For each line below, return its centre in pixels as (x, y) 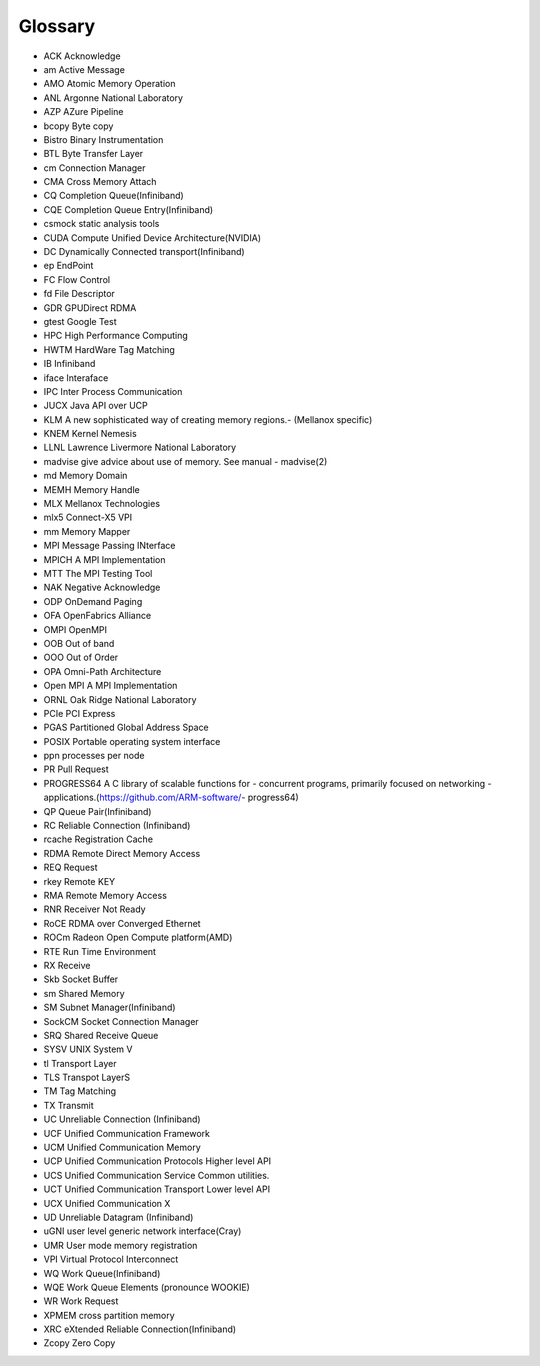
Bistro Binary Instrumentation (103, 139)
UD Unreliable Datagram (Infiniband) (118, 1217)
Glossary (57, 26)
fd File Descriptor (79, 294)
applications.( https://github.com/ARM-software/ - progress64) (171, 797)
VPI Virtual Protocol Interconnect (111, 1259)
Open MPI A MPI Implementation (110, 686)
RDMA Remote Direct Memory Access (122, 853)
